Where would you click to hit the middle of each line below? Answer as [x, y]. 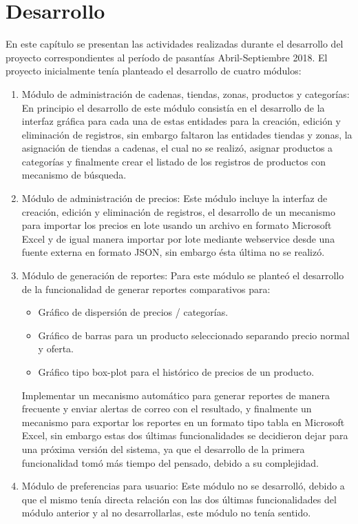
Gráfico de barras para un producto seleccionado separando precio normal [194, 335]
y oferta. [56, 349]
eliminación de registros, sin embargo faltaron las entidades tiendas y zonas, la [187, 134]
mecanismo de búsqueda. [74, 175]
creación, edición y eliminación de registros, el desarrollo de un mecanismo [178, 211]
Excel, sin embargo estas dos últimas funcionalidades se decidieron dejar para [185, 435]
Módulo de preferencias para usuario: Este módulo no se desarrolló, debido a [183, 486]
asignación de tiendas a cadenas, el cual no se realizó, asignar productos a [177, 148]
